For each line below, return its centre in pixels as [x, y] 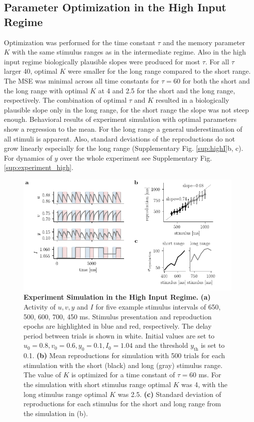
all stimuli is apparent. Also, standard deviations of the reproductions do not [120, 138]
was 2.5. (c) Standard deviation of [169, 394]
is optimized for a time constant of [123, 375]
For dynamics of [28, 157]
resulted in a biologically [192, 100]
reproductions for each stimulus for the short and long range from [122, 404]
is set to [213, 345]
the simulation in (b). [56, 413]
